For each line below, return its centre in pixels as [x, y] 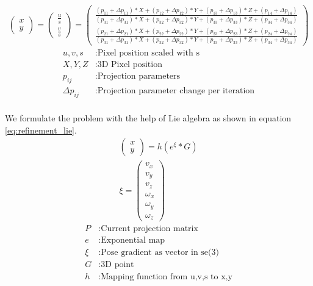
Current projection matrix [149, 229]
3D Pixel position [130, 65]
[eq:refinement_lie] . [41, 130]
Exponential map [133, 241]
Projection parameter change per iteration [176, 91]
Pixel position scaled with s [148, 53]
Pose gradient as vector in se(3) [160, 253]
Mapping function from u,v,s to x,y [167, 277]
